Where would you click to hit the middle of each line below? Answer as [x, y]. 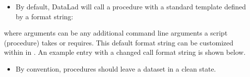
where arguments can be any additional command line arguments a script [116, 33]
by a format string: [44, 16]
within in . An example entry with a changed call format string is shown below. [125, 52]
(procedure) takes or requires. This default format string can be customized [119, 42]
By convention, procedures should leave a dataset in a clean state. [116, 68]
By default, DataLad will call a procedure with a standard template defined [131, 6]
